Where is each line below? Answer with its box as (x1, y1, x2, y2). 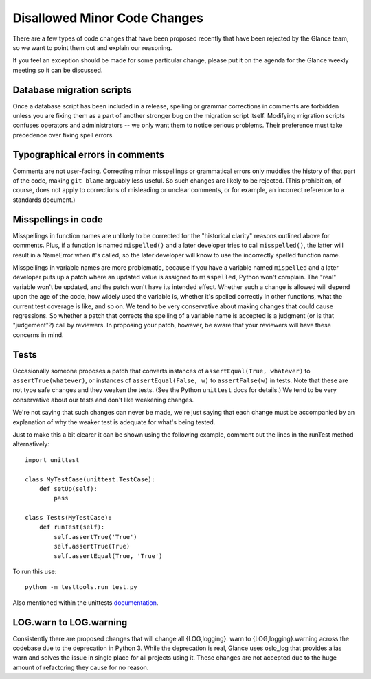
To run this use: (12, 567, 57, 576)
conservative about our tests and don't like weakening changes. (12, 395, 194, 404)
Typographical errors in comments (12, 148, 165, 161)
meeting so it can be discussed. (12, 66, 103, 74)
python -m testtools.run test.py (25, 584, 137, 591)
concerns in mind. (12, 330, 65, 339)
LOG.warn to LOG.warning (12, 617, 128, 628)
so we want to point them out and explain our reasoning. (12, 43, 172, 51)
